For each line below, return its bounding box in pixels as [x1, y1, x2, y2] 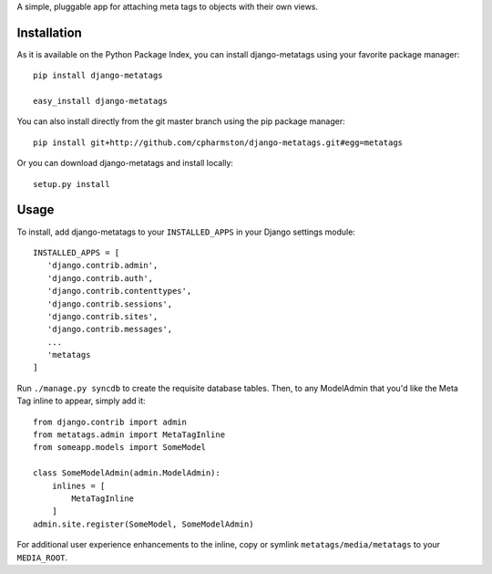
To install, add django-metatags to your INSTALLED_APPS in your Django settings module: [16, 226, 355, 237]
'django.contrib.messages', [46, 324, 173, 335]
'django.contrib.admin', [46, 260, 159, 271]
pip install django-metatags [33, 70, 163, 81]
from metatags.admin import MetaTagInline [33, 430, 226, 440]
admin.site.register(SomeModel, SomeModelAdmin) [33, 518, 254, 529]
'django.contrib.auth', [46, 273, 154, 283]
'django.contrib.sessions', [46, 298, 173, 309]
